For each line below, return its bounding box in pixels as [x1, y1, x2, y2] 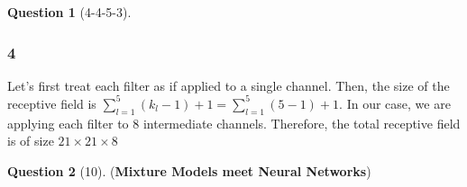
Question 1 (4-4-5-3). [7, 3, 132, 21]
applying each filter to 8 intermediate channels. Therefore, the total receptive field [7, 113, 461, 132]
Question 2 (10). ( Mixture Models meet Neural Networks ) [7, 161, 371, 180]
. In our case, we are [339, 93, 451, 112]
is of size [7, 131, 54, 150]
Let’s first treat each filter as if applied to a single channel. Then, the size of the [7, 76, 450, 94]
